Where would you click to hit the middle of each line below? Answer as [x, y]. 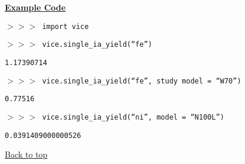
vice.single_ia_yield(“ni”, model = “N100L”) [133, 117]
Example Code [35, 7]
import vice [65, 26]
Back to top [26, 154]
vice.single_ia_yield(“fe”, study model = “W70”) [142, 81]
